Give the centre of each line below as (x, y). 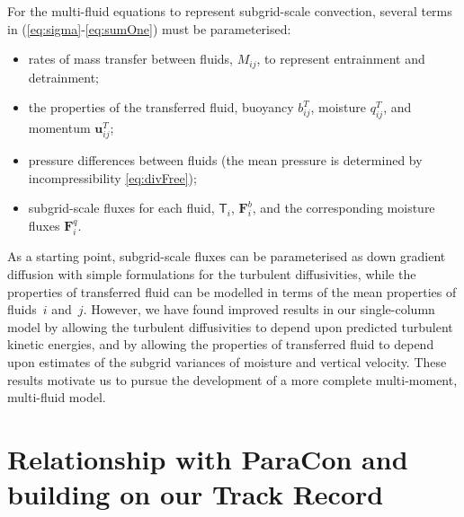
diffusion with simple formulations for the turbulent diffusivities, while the (212, 273)
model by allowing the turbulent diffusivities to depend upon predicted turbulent (230, 326)
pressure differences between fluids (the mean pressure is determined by (225, 160)
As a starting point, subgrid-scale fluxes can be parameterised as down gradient (227, 256)
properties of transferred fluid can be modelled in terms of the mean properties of (232, 291)
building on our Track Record (196, 494)
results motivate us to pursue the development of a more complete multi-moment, (232, 379)
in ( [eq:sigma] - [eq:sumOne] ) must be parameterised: (149, 28)
